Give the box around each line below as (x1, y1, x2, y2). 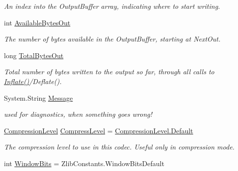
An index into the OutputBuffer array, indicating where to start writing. (4, 1, 220, 11)
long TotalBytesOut (4, 50, 64, 60)
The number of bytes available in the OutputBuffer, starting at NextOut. (4, 34, 221, 44)
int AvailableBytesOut (4, 17, 71, 27)
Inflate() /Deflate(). (4, 76, 62, 86)
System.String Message (4, 92, 73, 103)
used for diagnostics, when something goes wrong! (4, 109, 152, 119)
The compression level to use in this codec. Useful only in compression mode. (4, 142, 235, 152)
